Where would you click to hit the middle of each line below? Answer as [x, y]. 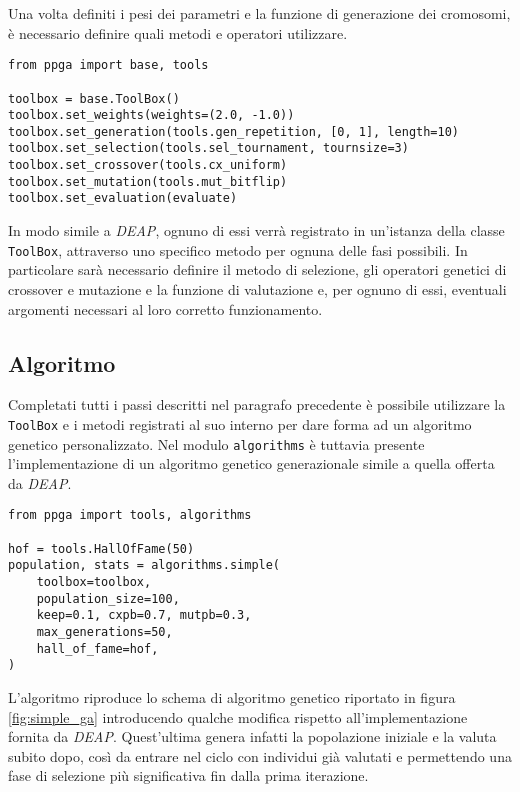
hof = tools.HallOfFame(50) [101, 548]
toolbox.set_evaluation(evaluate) [123, 198]
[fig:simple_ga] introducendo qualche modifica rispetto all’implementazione [238, 716]
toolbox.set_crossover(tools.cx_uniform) [148, 165]
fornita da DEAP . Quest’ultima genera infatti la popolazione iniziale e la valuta [252, 736]
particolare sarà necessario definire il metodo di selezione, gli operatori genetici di [257, 269]
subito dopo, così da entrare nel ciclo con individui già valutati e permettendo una [260, 755]
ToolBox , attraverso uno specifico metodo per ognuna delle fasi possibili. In [238, 249]
